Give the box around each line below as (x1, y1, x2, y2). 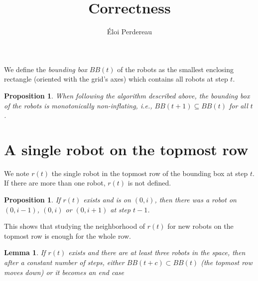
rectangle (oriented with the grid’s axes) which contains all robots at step (4, 74, 228, 84)
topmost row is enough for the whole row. (4, 230, 131, 241)
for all (229, 100, 248, 110)
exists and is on (83, 194, 131, 204)
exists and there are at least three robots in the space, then (68, 247, 246, 258)
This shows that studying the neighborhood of (4, 221, 145, 231)
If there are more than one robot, (4, 178, 106, 188)
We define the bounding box (4, 64, 88, 74)
